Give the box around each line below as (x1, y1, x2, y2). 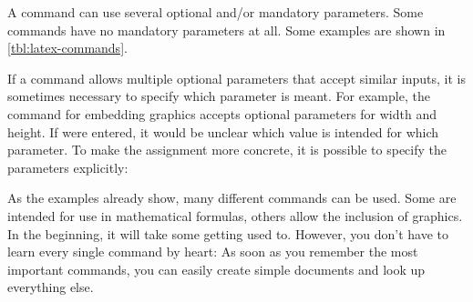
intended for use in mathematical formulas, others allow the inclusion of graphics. (7, 206, 463, 225)
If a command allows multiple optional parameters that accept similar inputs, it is (7, 68, 466, 87)
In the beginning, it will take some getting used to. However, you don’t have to (7, 224, 448, 243)
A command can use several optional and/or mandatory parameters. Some (7, 3, 424, 21)
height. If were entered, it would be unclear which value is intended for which (7, 122, 439, 141)
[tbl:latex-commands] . (7, 38, 128, 57)
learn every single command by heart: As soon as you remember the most (7, 242, 418, 261)
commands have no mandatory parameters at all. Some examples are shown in (7, 20, 446, 39)
